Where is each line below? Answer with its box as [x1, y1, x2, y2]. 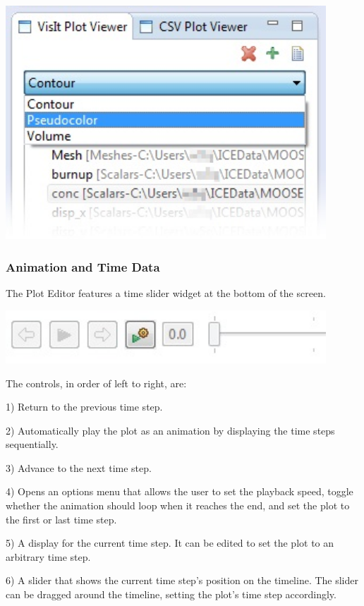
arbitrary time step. [6, 549, 91, 564]
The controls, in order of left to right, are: [6, 375, 187, 390]
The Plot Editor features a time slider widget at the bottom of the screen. [6, 286, 326, 301]
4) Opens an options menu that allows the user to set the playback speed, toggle [6, 484, 353, 499]
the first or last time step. [6, 511, 117, 526]
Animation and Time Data [6, 258, 160, 275]
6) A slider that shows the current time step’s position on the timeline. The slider [6, 573, 358, 588]
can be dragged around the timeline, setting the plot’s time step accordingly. [6, 587, 336, 602]
